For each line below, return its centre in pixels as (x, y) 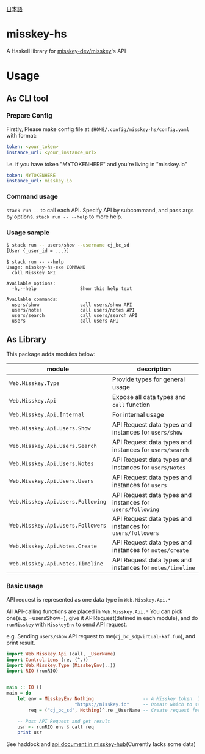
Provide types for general (148, 379)
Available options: (31, 283)
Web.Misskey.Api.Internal (47, 415)
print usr (30, 733)
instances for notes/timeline (153, 568)
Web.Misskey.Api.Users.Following (58, 502)
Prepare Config (30, 116)
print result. (21, 643)
